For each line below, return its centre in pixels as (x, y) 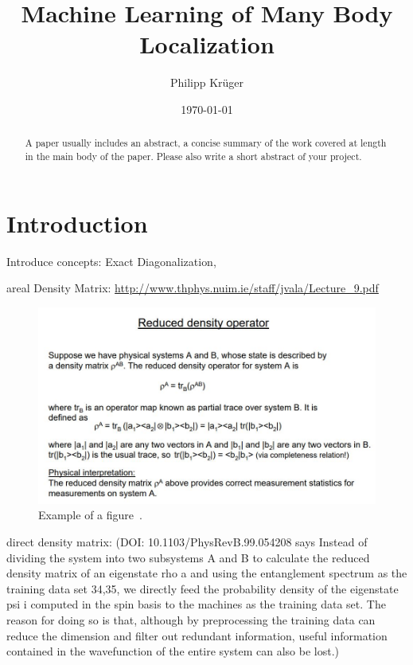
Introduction (77, 223)
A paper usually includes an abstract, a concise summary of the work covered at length (206, 143)
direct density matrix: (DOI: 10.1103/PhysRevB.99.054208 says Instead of (187, 541)
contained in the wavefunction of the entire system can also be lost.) (173, 651)
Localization (207, 44)
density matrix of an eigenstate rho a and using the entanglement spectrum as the (207, 573)
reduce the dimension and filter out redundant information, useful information (197, 635)
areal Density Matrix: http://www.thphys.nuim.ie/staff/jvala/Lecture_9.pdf (193, 288)
